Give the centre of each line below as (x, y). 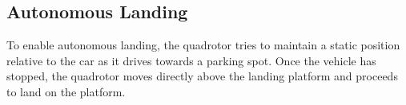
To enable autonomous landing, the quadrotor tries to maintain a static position (203, 45)
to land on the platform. (66, 91)
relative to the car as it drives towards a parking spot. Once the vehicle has (191, 60)
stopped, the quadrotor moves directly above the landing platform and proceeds (202, 76)
